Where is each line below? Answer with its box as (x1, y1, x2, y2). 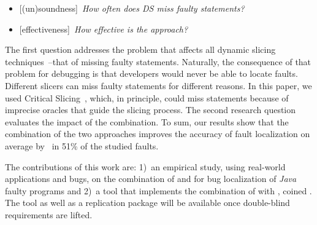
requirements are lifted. (5, 208, 93, 221)
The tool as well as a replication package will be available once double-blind (5, 196, 290, 209)
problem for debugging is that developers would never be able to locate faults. (5, 67, 298, 80)
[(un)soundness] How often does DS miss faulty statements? (19, 2, 245, 14)
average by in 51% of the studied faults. (5, 139, 159, 152)
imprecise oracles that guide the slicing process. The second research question (5, 103, 296, 116)
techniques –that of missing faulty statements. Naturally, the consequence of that (5, 55, 311, 68)
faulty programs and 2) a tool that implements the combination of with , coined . (5, 184, 312, 197)
